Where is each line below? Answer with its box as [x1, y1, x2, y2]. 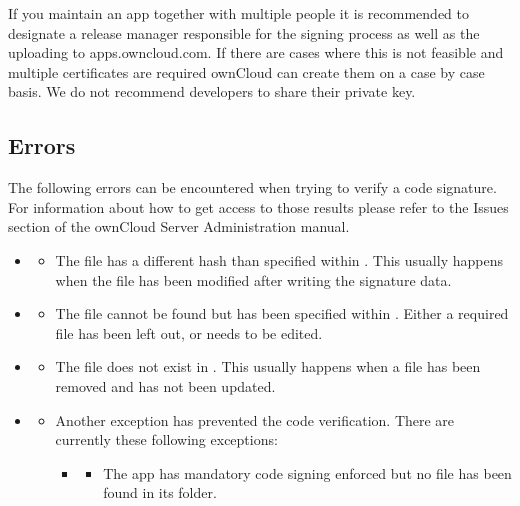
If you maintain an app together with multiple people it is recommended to [8, 3, 469, 23]
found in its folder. [103, 482, 217, 503]
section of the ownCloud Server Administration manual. [8, 216, 350, 237]
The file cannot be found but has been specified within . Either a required [55, 303, 509, 324]
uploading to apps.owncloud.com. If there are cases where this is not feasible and [8, 42, 504, 63]
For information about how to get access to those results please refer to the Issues [8, 196, 509, 217]
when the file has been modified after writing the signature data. [55, 269, 452, 290]
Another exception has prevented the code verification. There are [55, 409, 455, 430]
